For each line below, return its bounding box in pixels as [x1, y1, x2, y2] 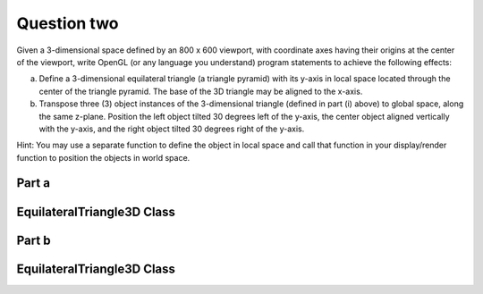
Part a [16, 175, 51, 191]
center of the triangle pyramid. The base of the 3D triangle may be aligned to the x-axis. [38, 86, 363, 97]
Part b [16, 232, 51, 248]
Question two [16, 13, 120, 33]
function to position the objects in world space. [16, 152, 191, 163]
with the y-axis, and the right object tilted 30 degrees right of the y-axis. [38, 123, 305, 134]
